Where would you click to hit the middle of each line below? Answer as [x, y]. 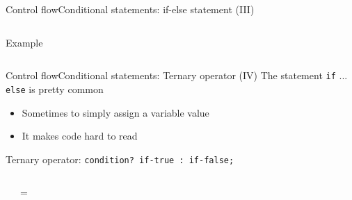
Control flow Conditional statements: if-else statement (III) [130, 9]
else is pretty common [55, 89]
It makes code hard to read [80, 136]
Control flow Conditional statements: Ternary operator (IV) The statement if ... [177, 75]
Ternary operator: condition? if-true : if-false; [120, 159]
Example [24, 42]
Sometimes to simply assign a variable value [115, 112]
